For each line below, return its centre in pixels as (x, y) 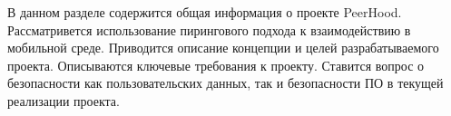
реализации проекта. (64, 100)
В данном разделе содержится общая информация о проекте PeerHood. (205, 12)
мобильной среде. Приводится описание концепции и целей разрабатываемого (223, 48)
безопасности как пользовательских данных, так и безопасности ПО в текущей (225, 83)
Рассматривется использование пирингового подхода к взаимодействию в (209, 29)
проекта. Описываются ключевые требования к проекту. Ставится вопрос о (216, 65)
